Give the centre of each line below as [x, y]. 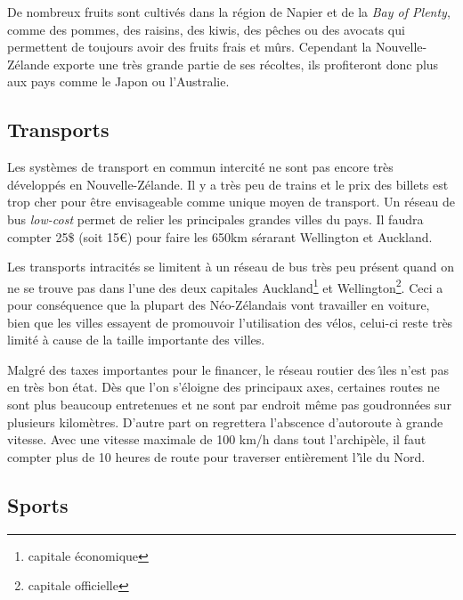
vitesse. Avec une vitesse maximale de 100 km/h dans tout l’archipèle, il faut [217, 439]
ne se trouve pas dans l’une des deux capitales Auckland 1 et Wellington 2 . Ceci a [225, 286]
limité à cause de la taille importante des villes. [136, 340]
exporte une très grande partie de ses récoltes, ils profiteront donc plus [246, 64]
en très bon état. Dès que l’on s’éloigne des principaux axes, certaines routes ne [223, 387]
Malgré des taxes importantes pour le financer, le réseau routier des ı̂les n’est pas [228, 369]
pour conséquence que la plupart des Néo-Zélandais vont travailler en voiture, [219, 304]
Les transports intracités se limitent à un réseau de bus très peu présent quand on [231, 267]
